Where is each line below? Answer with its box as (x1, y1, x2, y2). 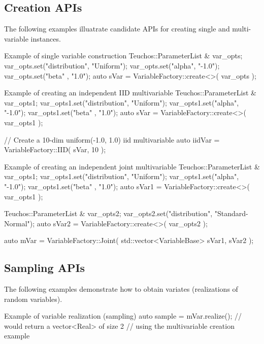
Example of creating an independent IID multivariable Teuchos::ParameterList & (4, 87, 256, 98)
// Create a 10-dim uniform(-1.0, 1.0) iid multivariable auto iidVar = (4, 134, 220, 145)
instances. (30, 33, 61, 44)
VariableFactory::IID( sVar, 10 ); (4, 144, 106, 155)
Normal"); (4, 218, 35, 228)
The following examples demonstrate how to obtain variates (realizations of (4, 284, 238, 294)
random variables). (4, 293, 62, 304)
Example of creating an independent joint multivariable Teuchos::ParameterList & (4, 161, 260, 171)
